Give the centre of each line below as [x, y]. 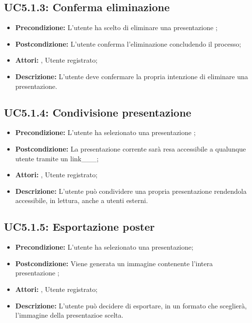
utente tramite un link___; [57, 158]
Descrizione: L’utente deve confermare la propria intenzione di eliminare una [132, 76]
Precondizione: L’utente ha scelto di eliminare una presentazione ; [116, 27]
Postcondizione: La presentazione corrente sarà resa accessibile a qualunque [131, 148]
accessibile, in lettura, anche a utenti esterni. [82, 200]
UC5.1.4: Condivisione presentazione [98, 112]
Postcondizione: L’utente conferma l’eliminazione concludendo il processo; [128, 43]
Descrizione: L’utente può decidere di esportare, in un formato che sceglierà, [131, 305]
